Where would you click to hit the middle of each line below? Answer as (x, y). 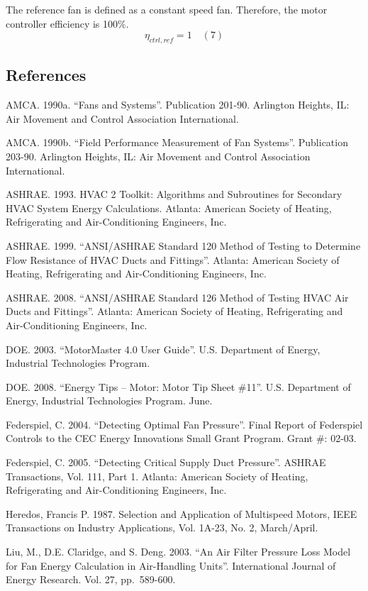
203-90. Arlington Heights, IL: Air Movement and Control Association (158, 156)
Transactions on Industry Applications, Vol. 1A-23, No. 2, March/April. (162, 528)
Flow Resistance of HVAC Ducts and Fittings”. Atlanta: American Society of (173, 259)
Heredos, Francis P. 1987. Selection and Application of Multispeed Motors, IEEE (182, 513)
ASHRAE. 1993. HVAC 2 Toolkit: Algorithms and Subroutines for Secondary (174, 194)
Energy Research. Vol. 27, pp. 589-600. (91, 579)
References (46, 75)
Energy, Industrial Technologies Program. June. (109, 401)
